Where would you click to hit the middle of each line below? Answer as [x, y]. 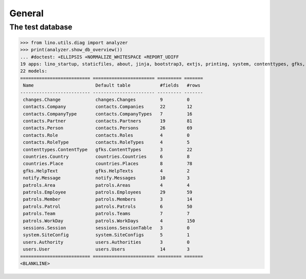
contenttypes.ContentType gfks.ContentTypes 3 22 [108, 149]
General [27, 13]
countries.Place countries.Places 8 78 [108, 164]
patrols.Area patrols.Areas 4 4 [106, 185]
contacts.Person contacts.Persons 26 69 [108, 128]
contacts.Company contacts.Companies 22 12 [108, 107]
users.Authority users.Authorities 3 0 [106, 242]
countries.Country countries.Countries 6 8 [106, 157]
